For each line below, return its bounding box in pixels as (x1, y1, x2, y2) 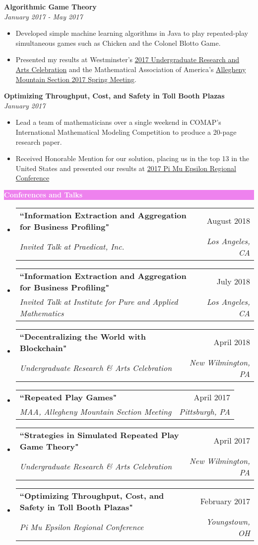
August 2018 (206, 215, 250, 226)
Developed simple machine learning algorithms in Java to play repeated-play (15, 28, 248, 38)
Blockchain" (19, 342, 67, 354)
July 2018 (216, 275, 250, 287)
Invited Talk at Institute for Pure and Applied (19, 295, 178, 307)
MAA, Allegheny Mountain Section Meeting (19, 405, 172, 417)
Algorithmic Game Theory (4, 1, 97, 11)
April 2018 (213, 336, 250, 348)
